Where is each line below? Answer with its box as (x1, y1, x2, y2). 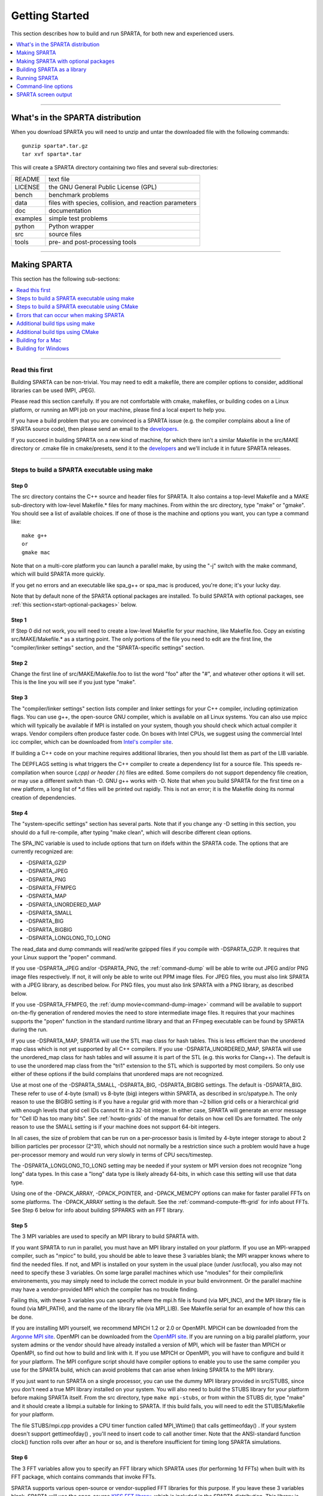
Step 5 (11, 1221, 28, 1229)
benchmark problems (48, 190, 109, 199)
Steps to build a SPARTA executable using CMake (16, 303, 139, 311)
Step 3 (11, 694, 28, 701)
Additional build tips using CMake (16, 328, 99, 335)
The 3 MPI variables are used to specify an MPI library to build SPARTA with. (11, 1233, 200, 1240)
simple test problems (48, 214, 108, 223)
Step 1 (11, 616, 27, 624)
